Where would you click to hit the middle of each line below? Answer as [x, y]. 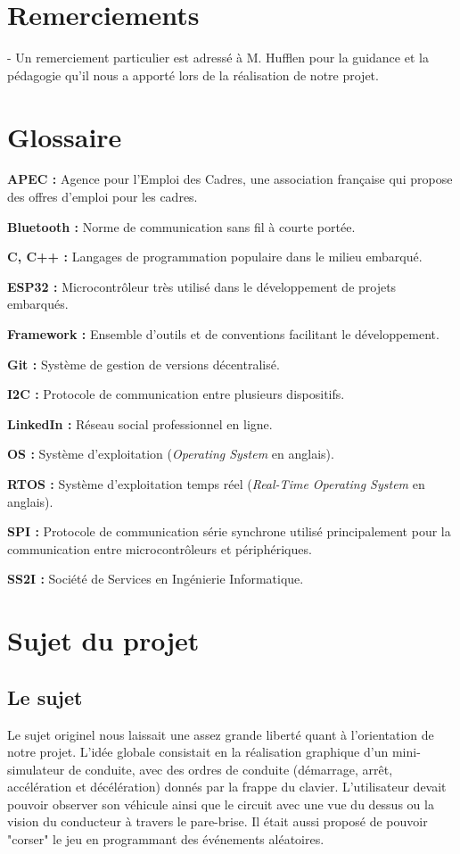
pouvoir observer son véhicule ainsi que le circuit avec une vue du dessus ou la [221, 804]
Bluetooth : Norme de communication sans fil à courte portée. [181, 226]
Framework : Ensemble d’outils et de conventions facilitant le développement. [223, 334]
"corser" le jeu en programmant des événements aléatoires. [166, 839]
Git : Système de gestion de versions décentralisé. [144, 364]
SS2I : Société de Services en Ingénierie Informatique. [156, 579]
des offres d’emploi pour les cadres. [103, 197]
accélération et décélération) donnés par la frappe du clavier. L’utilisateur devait [227, 787]
